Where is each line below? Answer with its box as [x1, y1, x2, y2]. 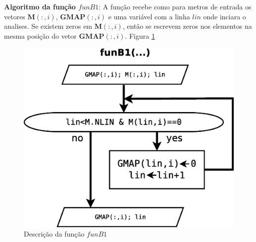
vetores [4, 11, 25, 21]
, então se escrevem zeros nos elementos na [122, 21, 252, 31]
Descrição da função [24, 229, 85, 239]
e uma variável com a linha [108, 11, 190, 21]
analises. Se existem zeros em [4, 21, 93, 31]
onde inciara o [203, 11, 246, 21]
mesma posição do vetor [4, 30, 77, 41]
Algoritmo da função [4, 1, 76, 11]
